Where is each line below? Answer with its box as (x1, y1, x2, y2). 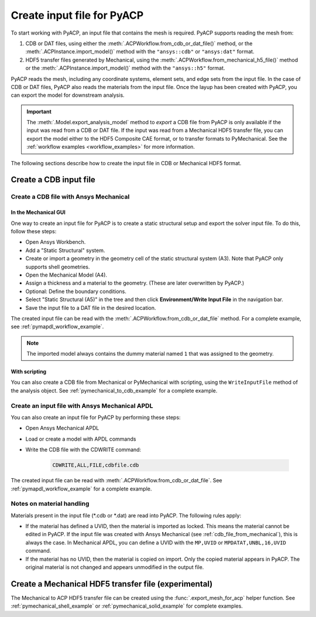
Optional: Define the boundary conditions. (25, 288, 127, 295)
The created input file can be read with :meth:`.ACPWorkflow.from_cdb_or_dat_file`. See (11, 477, 222, 484)
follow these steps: (11, 227, 57, 234)
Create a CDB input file (11, 175, 96, 185)
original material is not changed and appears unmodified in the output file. (25, 564, 204, 571)
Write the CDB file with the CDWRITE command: (25, 446, 142, 454)
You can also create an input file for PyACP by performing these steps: (11, 414, 181, 421)
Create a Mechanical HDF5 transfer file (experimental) (11, 579, 213, 589)
